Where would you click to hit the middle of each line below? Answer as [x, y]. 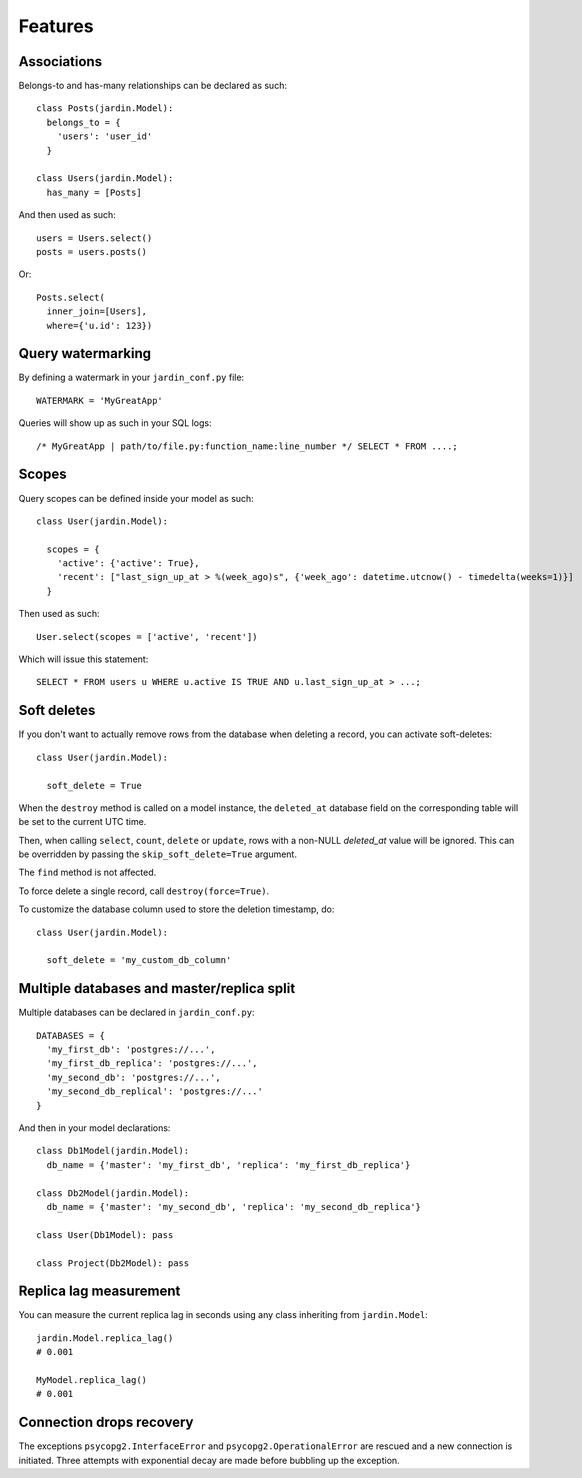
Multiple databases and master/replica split [157, 988]
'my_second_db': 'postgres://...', [134, 1077]
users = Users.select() [94, 238]
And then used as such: [67, 215]
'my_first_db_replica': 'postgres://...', [152, 1063]
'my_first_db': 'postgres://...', [131, 1049]
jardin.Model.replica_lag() [105, 1338]
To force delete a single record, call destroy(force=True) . [144, 891]
